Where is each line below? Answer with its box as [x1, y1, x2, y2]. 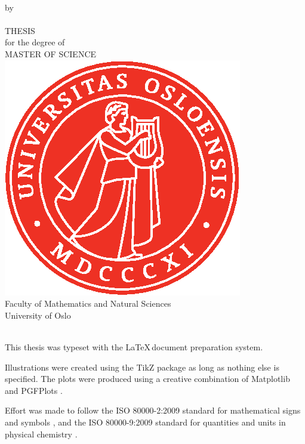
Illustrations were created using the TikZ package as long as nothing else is [5, 360, 279, 373]
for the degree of [5, 36, 65, 48]
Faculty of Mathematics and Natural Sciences [5, 297, 171, 310]
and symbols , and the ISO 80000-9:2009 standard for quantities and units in [5, 415, 286, 428]
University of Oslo [5, 309, 71, 321]
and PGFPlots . [5, 384, 63, 396]
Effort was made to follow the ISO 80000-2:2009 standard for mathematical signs [5, 404, 301, 417]
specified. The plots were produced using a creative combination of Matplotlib [5, 372, 290, 385]
